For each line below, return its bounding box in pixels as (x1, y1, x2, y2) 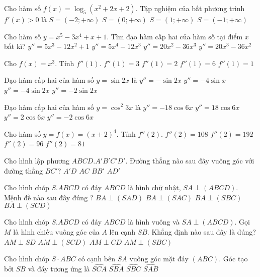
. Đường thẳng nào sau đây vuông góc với (125, 155, 254, 165)
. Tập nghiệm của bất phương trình (135, 3, 245, 13)
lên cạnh (109, 226, 135, 237)
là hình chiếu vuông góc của (13, 226, 100, 237)
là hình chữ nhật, (128, 182, 181, 193)
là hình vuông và (128, 216, 180, 227)
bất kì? (4, 41, 26, 51)
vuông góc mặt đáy (129, 253, 189, 264)
